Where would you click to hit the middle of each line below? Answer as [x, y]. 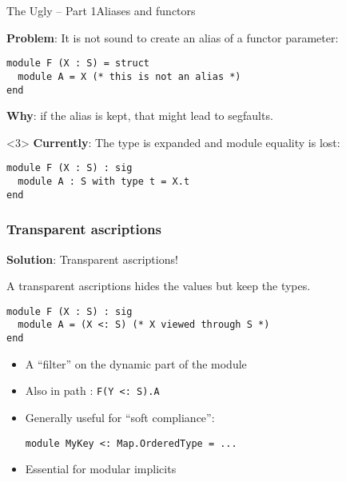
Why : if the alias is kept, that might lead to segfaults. [140, 116]
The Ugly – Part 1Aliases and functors [101, 10]
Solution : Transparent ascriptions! [92, 259]
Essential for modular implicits [101, 469]
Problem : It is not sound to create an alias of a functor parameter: [173, 37]
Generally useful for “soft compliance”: [120, 417]
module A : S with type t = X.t [104, 181]
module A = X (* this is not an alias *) [129, 76]
